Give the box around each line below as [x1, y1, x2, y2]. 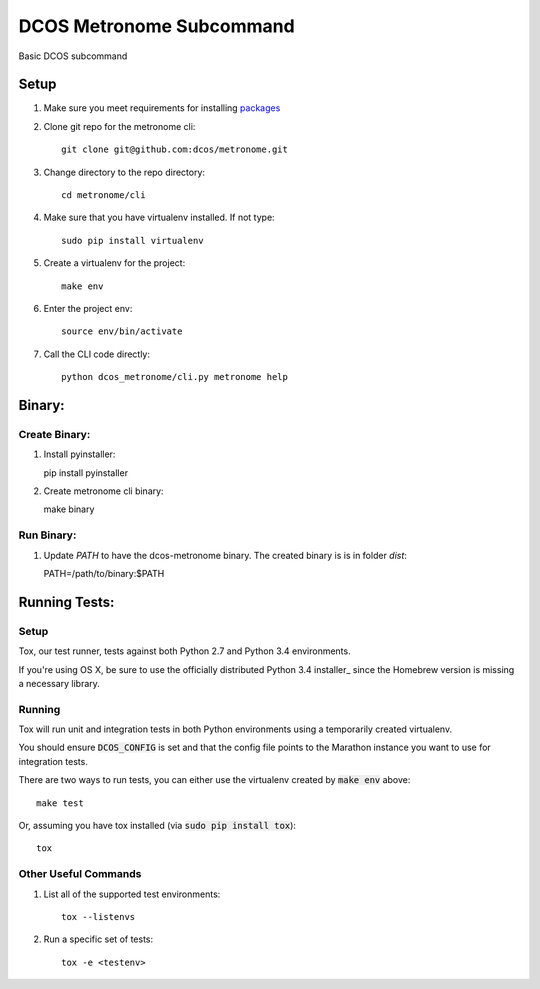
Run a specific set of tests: [43, 933, 154, 945]
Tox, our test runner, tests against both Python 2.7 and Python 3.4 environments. [18, 645, 351, 657]
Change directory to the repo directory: [43, 166, 205, 178]
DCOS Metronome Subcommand [18, 15, 295, 37]
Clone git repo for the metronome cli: [43, 120, 196, 132]
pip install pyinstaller [43, 466, 129, 479]
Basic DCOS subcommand [18, 50, 128, 62]
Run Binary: [18, 528, 77, 542]
